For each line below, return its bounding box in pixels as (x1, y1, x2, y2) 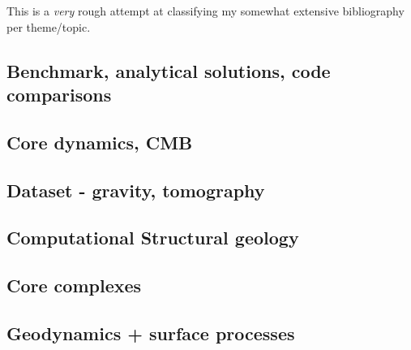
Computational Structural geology (6, 225, 299, 250)
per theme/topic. (6, 18, 91, 35)
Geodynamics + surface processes (6, 320, 295, 345)
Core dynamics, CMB (6, 129, 193, 154)
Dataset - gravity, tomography (6, 177, 265, 202)
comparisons (6, 81, 112, 106)
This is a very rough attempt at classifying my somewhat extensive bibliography (6, 2, 405, 19)
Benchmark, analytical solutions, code (6, 58, 331, 83)
